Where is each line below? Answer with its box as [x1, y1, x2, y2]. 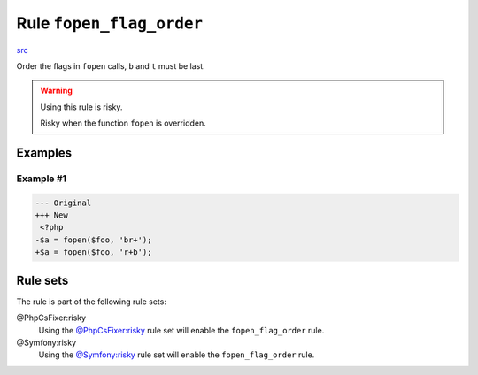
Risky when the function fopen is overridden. [40, 118, 207, 128]
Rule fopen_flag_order [16, 13, 204, 33]
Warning [40, 85, 73, 96]
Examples [16, 145, 73, 160]
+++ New [35, 210, 68, 220]
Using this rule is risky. [40, 102, 123, 112]
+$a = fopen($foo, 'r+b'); [35, 248, 152, 257]
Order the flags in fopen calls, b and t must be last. [16, 60, 205, 71]
